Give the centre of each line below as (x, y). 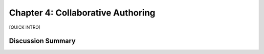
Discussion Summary (42, 41)
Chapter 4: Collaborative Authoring (82, 13)
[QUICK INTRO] (25, 27)
